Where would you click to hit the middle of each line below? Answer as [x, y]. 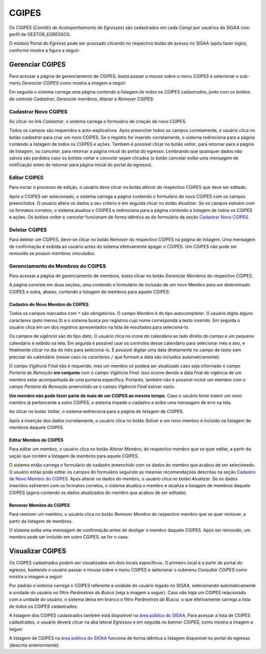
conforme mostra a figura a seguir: [44, 50]
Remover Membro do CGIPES [39, 505]
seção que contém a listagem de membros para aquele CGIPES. [74, 456]
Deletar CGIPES [28, 230]
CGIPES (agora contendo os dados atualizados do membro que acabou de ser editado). [98, 493]
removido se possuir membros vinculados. [52, 253]
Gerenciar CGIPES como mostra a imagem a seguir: [74, 83]
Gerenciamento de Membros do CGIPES [58, 266]
